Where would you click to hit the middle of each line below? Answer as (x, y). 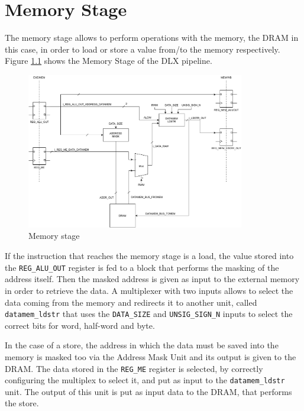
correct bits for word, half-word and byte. (80, 325)
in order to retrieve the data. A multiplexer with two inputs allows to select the (149, 290)
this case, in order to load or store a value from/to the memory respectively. (143, 49)
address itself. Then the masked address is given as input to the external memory (152, 279)
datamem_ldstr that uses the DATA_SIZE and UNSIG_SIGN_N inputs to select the (149, 314)
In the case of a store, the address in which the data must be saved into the (142, 345)
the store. (22, 403)
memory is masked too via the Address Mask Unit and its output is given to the (151, 356)
